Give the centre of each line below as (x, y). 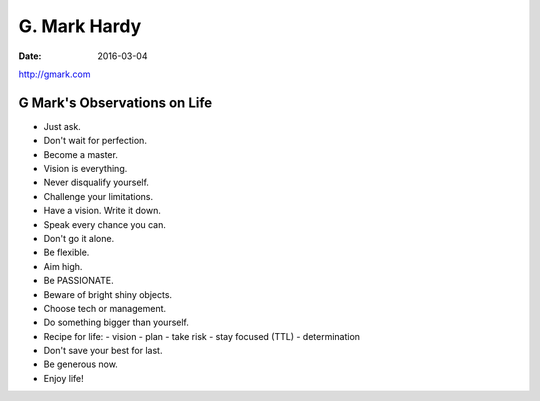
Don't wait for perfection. (95, 141)
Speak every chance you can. (105, 224)
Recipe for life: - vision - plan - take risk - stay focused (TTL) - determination (201, 336)
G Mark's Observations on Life (115, 102)
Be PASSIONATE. (78, 281)
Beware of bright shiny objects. (108, 294)
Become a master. (81, 154)
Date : (30, 56)
